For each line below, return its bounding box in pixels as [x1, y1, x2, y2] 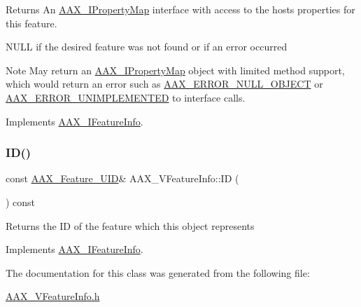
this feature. [6, 15, 57, 30]
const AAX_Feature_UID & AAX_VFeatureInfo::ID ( [6, 171, 239, 186]
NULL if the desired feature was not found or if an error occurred [6, 39, 288, 54]
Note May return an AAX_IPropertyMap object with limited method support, [6, 62, 345, 77]
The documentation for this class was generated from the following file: [6, 265, 310, 280]
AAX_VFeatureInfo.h [6, 289, 100, 303]
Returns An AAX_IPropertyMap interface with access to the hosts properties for [6, 2, 355, 16]
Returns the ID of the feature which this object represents [6, 218, 255, 233]
